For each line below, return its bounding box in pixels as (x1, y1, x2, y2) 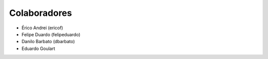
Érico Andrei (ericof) (21, 25, 64, 31)
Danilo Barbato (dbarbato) (21, 39, 75, 45)
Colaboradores (9, 7, 72, 18)
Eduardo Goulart (21, 45, 56, 52)
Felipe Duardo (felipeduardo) (21, 31, 80, 37)
